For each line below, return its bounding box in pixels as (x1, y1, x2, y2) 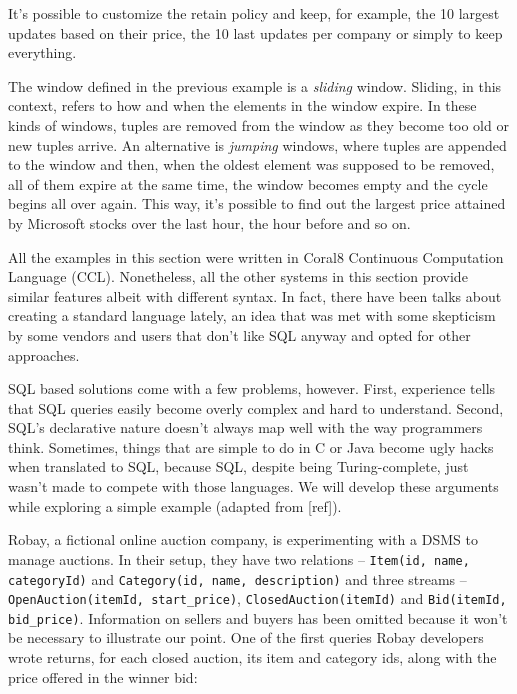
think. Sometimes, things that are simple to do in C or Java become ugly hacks (8, 436, 494, 457)
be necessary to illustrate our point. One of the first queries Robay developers (8, 627, 484, 648)
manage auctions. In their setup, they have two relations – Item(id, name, (8, 548, 470, 569)
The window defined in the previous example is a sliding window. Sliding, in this (8, 75, 502, 96)
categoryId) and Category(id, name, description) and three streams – (8, 568, 467, 589)
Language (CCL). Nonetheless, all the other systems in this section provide (8, 266, 468, 287)
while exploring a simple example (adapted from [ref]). (8, 495, 342, 516)
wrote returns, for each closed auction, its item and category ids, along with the (8, 647, 497, 668)
